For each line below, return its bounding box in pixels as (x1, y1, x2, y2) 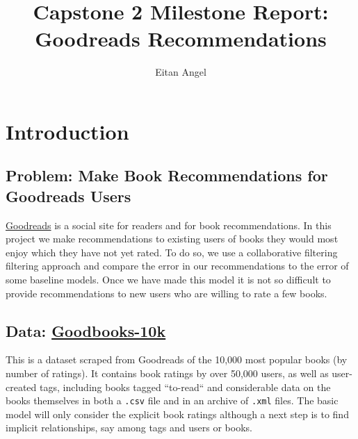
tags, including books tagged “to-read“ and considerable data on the (40, 379, 331, 394)
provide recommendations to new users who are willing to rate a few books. (6, 285, 327, 300)
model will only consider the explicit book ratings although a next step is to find (6, 406, 349, 421)
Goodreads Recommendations (35, 24, 327, 53)
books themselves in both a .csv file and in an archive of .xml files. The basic (6, 393, 339, 408)
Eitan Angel (155, 65, 206, 79)
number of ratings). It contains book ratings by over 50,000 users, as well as (6, 366, 329, 381)
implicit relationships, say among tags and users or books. (6, 420, 252, 435)
